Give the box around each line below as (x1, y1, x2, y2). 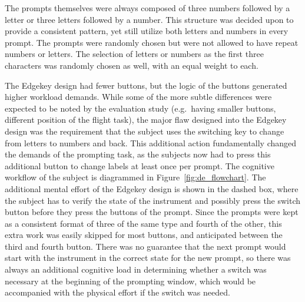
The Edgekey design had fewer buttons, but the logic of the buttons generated (5, 79, 287, 91)
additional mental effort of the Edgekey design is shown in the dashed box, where (5, 182, 299, 194)
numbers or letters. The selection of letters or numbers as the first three (5, 48, 264, 60)
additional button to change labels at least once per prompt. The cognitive (5, 159, 274, 172)
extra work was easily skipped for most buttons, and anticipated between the (5, 229, 283, 241)
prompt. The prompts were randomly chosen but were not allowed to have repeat (5, 36, 299, 48)
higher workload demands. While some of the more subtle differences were (5, 90, 272, 103)
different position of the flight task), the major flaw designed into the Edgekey (5, 113, 287, 126)
